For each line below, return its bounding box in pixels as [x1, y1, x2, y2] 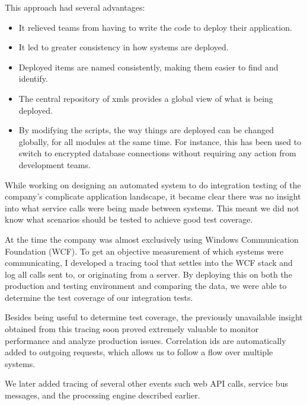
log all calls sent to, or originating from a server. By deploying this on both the [5, 268, 292, 280]
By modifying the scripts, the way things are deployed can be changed [18, 124, 274, 136]
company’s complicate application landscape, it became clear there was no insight [5, 190, 301, 202]
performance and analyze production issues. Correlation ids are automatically [5, 334, 286, 346]
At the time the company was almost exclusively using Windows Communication [5, 233, 299, 245]
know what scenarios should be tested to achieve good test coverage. [5, 213, 253, 226]
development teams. [18, 158, 91, 171]
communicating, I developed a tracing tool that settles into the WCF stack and [5, 256, 293, 269]
